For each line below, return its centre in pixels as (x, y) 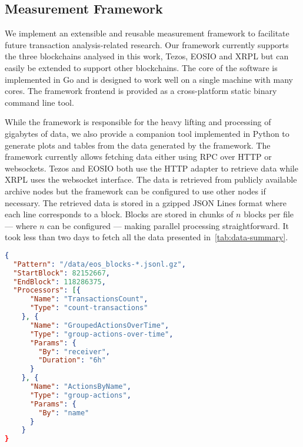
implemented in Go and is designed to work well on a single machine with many (149, 79)
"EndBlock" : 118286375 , (59, 282)
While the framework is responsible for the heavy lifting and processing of (138, 122)
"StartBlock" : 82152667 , (62, 273)
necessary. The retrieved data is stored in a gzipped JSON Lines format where (146, 202)
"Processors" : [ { (47, 290)
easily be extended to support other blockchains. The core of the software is (141, 67)
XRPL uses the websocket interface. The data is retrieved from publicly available (151, 179)
